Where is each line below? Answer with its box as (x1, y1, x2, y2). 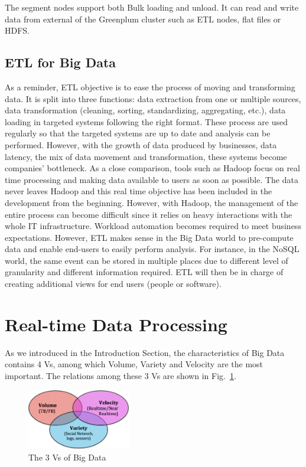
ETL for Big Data (5, 53, 116, 71)
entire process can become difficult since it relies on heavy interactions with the (5, 208, 292, 220)
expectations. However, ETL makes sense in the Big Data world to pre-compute (5, 231, 294, 243)
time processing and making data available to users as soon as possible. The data (5, 173, 298, 185)
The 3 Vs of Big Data (28, 450, 106, 463)
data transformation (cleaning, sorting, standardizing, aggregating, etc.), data (5, 104, 286, 116)
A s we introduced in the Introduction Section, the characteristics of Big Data (5, 346, 285, 358)
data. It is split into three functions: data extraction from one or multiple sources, (5, 92, 301, 104)
